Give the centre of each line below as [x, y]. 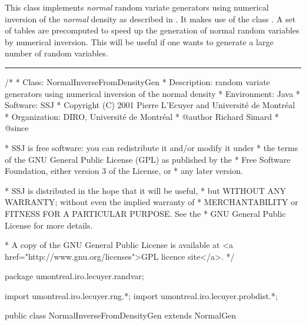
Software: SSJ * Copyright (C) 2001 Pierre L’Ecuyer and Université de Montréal [150, 105]
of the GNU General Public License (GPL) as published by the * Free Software [148, 159]
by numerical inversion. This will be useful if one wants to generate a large [139, 41]
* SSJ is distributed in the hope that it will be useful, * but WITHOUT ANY [146, 190]
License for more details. [49, 225]
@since [17, 128]
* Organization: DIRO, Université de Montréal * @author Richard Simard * [142, 116]
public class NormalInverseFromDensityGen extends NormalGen [121, 315]
